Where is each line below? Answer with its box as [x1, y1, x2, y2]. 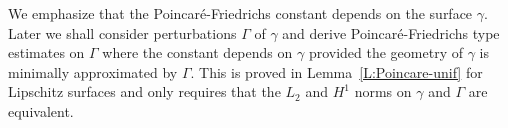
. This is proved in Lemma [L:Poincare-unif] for [190, 61, 483, 82]
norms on [354, 81, 412, 102]
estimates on [8, 42, 85, 63]
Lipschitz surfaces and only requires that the [8, 81, 281, 102]
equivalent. [8, 100, 74, 121]
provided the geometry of [308, 42, 463, 63]
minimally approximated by [8, 61, 178, 82]
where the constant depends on [102, 42, 293, 63]
